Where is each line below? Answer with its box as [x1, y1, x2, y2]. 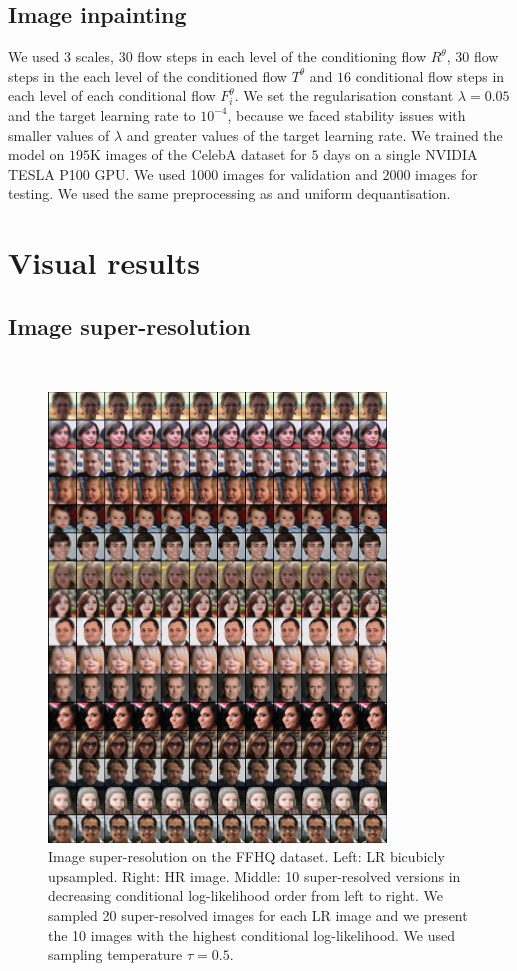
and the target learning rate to [8, 104, 196, 125]
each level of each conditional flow [8, 85, 216, 106]
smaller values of [8, 124, 110, 145]
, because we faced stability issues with [227, 104, 466, 125]
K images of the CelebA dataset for [90, 144, 307, 165]
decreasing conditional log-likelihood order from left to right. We [48, 885, 444, 906]
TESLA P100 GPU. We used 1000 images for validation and [8, 163, 378, 184]
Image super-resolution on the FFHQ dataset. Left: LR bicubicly [48, 846, 445, 867]
